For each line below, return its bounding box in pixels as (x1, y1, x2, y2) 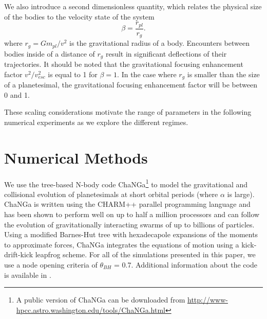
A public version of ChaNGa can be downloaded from (16, 294, 185, 305)
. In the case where (117, 68, 177, 79)
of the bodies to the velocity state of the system (4, 11, 155, 22)
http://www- (187, 294, 228, 305)
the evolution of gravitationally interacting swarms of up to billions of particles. (4, 219, 255, 229)
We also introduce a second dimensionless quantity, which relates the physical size (4, 1, 262, 11)
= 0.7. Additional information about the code (114, 259, 257, 270)
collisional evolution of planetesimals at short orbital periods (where (4, 188, 218, 199)
